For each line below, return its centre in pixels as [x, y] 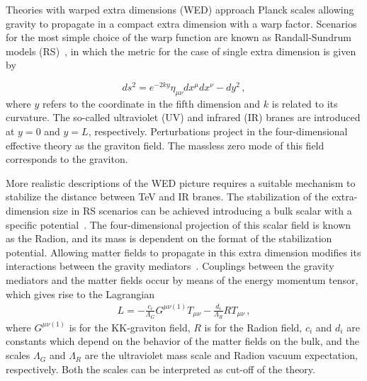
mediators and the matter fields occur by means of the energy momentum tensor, [182, 279]
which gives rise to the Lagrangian [80, 294]
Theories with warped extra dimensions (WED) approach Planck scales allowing [180, 9]
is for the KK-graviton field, [130, 327]
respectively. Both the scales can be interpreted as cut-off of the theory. [160, 369]
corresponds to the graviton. [67, 159]
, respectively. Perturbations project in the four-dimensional [218, 131]
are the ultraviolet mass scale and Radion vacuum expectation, [221, 355]
